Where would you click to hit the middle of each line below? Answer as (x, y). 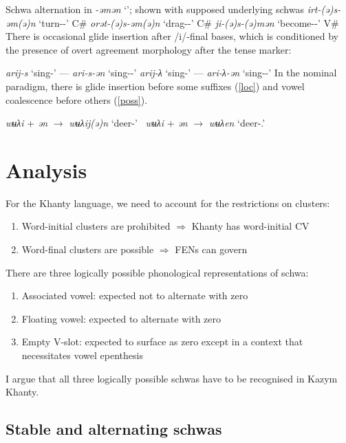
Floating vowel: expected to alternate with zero (121, 318)
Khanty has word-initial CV (250, 226)
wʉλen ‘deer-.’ (237, 123)
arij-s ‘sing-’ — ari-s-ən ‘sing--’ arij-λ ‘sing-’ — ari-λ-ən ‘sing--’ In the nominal (171, 73)
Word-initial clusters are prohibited (96, 226)
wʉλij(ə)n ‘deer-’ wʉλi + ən (128, 123)
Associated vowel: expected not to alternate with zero (135, 295)
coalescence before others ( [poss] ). (77, 99)
